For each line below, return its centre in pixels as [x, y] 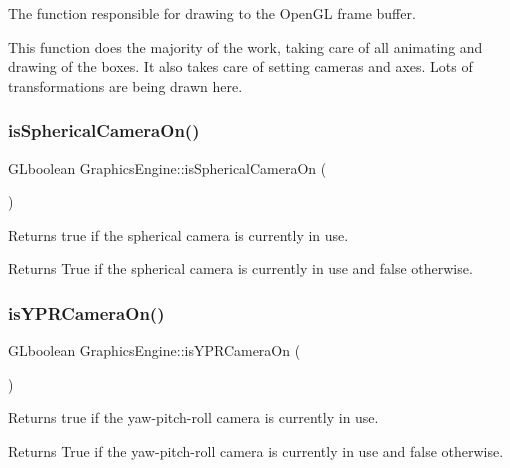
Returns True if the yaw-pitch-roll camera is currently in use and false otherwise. [256, 450]
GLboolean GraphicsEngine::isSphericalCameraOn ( [167, 167]
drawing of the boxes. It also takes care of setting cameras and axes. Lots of [240, 66]
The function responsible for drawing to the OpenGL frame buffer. [212, 13]
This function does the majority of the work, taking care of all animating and [245, 46]
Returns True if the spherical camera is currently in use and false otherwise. [240, 268]
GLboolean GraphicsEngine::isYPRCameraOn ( [154, 350]
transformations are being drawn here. [125, 85]
